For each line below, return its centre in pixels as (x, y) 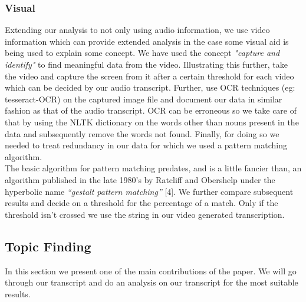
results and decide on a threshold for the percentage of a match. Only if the (142, 203)
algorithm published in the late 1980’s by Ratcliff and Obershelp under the (140, 179)
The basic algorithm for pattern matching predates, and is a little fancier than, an (153, 168)
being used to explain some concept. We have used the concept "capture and (142, 53)
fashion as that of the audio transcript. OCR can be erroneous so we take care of (151, 110)
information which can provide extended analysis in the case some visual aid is (147, 41)
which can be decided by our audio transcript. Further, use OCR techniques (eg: (150, 87)
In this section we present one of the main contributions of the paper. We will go (151, 271)
